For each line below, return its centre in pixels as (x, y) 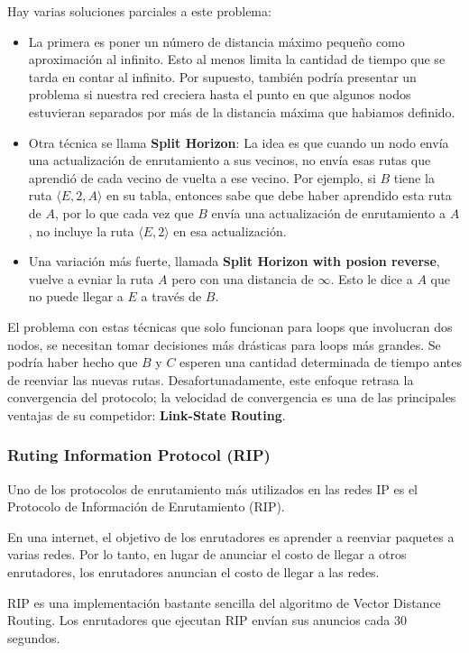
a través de (171, 296)
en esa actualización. (230, 230)
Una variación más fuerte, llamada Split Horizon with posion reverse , (234, 261)
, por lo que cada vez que (124, 212)
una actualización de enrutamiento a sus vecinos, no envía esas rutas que (230, 160)
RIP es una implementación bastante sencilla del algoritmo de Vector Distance (224, 602)
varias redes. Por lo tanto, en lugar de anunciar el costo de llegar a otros (207, 554)
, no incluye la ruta (81, 230)
